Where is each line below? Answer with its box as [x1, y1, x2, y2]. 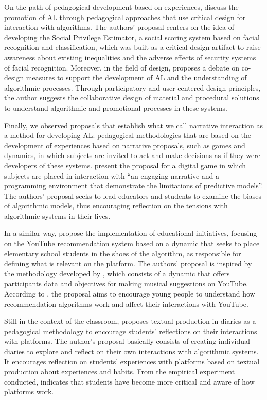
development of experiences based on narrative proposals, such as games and [4, 140, 245, 150]
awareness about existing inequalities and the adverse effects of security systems [4, 51, 256, 62]
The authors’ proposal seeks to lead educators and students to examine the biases [4, 190, 262, 201]
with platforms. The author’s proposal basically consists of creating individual [4, 336, 250, 346]
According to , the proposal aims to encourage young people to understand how [4, 288, 255, 299]
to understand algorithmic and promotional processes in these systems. [4, 102, 227, 113]
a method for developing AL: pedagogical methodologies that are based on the [4, 130, 251, 141]
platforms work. [4, 386, 54, 397]
